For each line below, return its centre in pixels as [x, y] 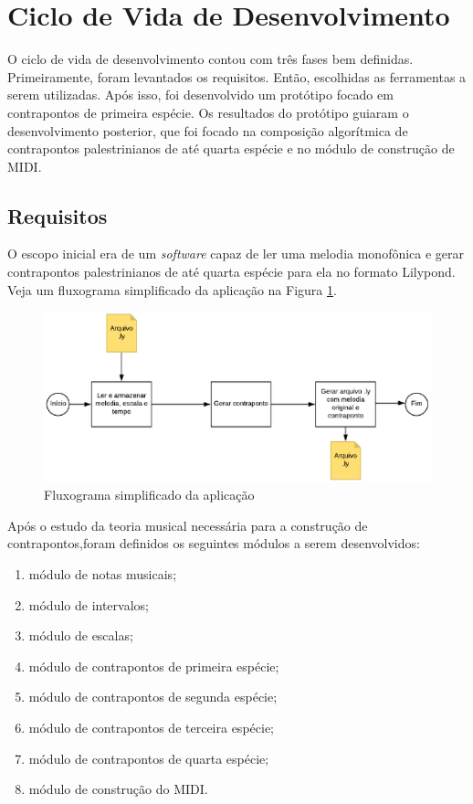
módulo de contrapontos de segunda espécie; [153, 697]
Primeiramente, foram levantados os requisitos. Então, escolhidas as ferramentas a [237, 76]
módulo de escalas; [81, 635]
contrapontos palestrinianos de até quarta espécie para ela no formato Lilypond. [231, 272]
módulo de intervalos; [89, 604]
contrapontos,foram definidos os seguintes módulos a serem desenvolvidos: [214, 543]
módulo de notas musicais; [103, 573]
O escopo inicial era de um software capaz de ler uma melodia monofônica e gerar [236, 254]
